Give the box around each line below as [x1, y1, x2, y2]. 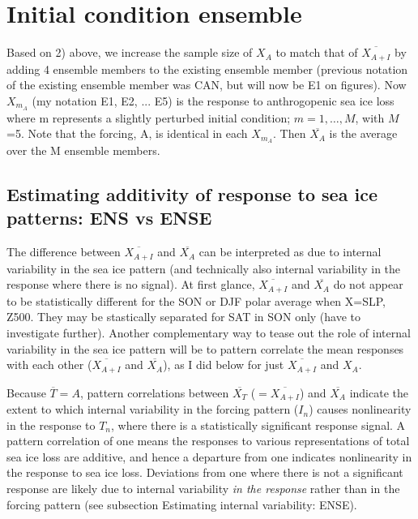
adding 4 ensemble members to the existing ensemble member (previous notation [6, 60, 408, 77]
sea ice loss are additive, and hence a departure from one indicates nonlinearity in [6, 448, 412, 465]
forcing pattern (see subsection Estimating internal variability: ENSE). [6, 495, 357, 513]
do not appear [333, 276, 403, 293]
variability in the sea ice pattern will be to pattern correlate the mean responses [6, 340, 404, 357]
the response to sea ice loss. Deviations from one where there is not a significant [6, 464, 403, 481]
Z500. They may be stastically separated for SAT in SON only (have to [6, 308, 361, 325]
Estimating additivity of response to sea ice [6, 182, 377, 207]
